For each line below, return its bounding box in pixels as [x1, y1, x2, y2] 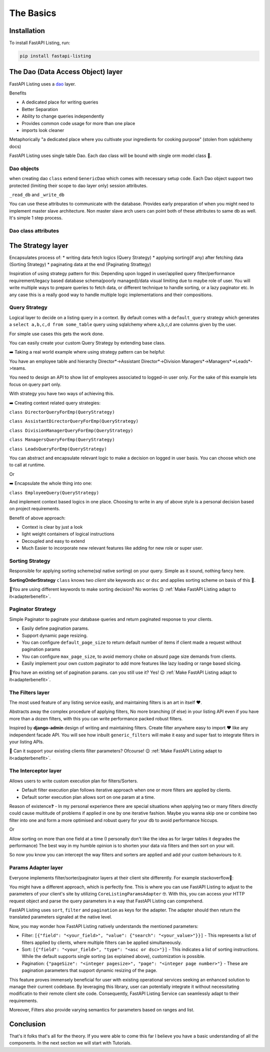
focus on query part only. [9, 381, 61, 387]
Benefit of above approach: [9, 515, 66, 521]
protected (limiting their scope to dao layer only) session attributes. [9, 183, 147, 189]
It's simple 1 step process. [9, 215, 63, 221]
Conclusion [9, 1019, 46, 1028]
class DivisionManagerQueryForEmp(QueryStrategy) [9, 428, 133, 433]
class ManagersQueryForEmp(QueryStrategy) [9, 437, 115, 443]
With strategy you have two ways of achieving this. [9, 391, 114, 397]
